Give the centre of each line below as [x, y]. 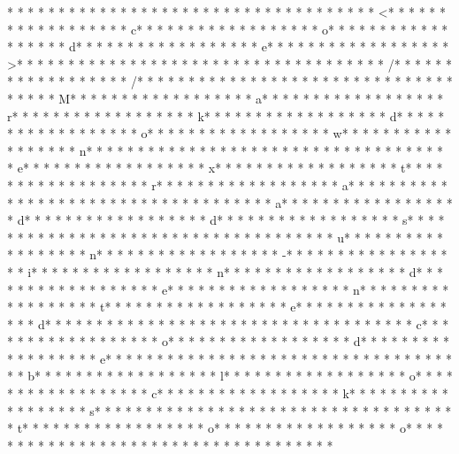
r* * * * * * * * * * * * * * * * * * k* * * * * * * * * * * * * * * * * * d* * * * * [226, 115]
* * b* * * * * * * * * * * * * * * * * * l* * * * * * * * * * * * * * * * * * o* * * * [230, 376]
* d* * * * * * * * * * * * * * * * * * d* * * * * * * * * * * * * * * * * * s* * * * [226, 220]
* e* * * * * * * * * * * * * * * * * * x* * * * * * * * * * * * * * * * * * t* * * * [225, 168]
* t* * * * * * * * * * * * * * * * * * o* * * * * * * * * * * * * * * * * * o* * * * [225, 428]
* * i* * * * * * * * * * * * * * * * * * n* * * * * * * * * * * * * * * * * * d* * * [225, 271]
